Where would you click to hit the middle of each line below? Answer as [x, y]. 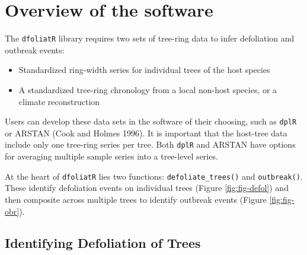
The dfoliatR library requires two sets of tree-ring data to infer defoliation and [150, 38]
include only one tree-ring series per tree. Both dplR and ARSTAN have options [150, 144]
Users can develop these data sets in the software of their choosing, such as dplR [151, 121]
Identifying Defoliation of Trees [103, 243]
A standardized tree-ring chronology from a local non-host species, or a [148, 89]
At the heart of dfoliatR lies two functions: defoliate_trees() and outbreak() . [154, 176]
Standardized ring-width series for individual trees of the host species [144, 70]
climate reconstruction [59, 101]
